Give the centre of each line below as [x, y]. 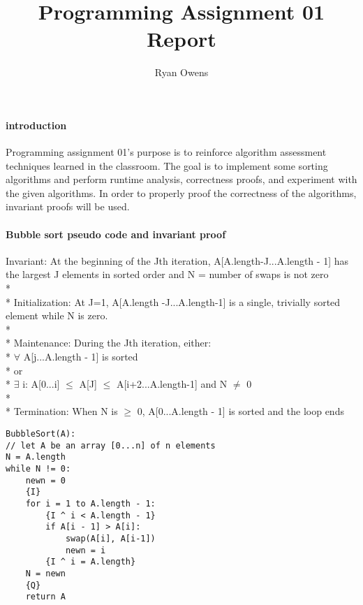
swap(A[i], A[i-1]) [110, 538]
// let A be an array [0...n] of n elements [111, 445]
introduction [36, 125]
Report [181, 39]
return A [45, 597]
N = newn [45, 573]
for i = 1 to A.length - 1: [90, 503]
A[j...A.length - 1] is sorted [81, 357]
